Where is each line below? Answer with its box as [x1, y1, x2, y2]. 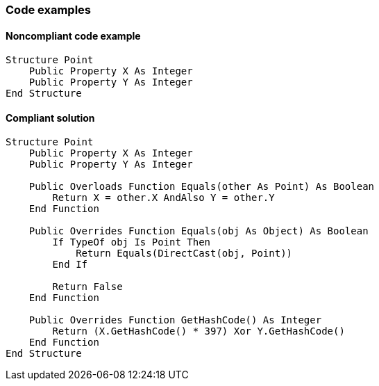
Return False [52, 281, 123, 293]
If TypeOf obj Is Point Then [52, 236, 211, 248]
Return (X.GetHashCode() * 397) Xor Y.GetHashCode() [52, 325, 345, 337]
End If [52, 259, 88, 271]
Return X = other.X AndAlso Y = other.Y [52, 192, 275, 204]
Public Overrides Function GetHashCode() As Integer [28, 314, 322, 326]
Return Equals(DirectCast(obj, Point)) [76, 248, 293, 259]
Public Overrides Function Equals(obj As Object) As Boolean [28, 225, 369, 237]
